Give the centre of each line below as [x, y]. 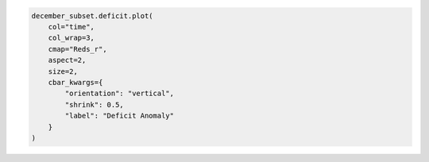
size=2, [63, 71]
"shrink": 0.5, [95, 104]
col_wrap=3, [71, 38]
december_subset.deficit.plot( [93, 15]
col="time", [71, 27]
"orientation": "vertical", [120, 94]
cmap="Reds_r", [77, 49]
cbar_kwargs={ [75, 82]
